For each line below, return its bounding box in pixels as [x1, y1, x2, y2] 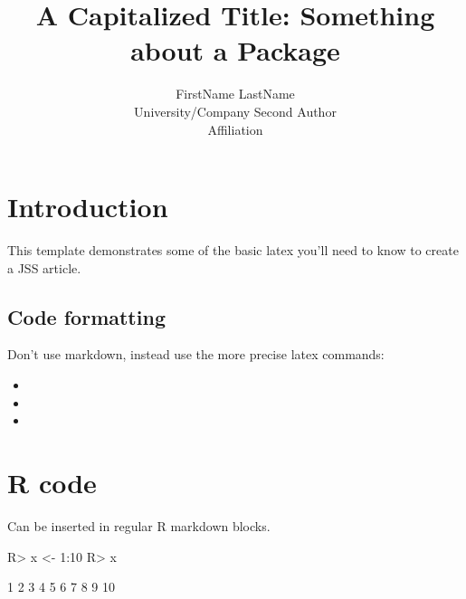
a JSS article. [7, 258, 81, 277]
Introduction [7, 188, 168, 225]
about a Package [130, 32, 340, 69]
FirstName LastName [176, 84, 295, 103]
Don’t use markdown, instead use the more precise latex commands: [7, 345, 385, 364]
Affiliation [207, 119, 263, 138]
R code [7, 463, 97, 500]
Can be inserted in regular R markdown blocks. [7, 516, 271, 535]
